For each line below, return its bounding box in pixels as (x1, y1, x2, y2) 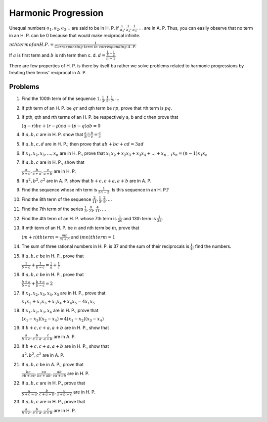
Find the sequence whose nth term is (21, 187, 97, 193)
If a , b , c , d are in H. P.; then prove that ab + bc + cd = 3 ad (21, 141, 144, 147)
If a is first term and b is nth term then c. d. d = (9, 52, 106, 58)
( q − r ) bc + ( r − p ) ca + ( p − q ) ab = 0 (21, 123, 101, 129)
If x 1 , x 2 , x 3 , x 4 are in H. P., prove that (21, 307, 99, 314)
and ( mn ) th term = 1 (71, 234, 116, 240)
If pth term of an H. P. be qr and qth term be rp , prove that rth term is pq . (21, 105, 173, 111)
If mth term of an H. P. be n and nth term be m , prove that (21, 225, 139, 231)
